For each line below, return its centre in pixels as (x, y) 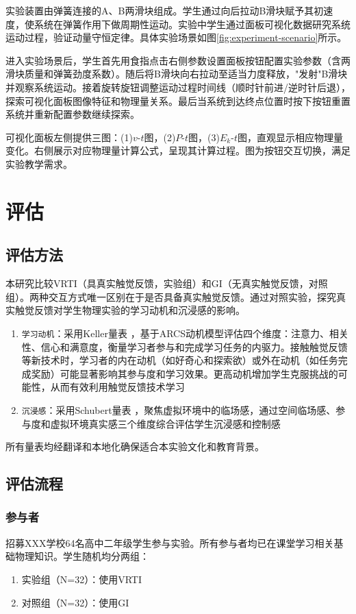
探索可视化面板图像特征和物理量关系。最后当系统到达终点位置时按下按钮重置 (178, 100)
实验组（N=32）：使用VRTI (81, 579)
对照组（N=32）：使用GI (75, 602)
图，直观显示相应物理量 (290, 137)
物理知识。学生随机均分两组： (82, 556)
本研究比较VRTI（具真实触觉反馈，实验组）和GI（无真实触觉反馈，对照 (167, 283)
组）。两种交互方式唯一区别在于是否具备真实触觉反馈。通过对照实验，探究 (171, 296)
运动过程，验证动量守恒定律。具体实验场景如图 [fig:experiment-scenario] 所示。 (176, 37)
